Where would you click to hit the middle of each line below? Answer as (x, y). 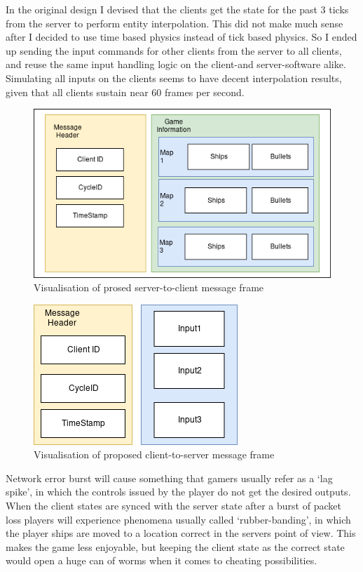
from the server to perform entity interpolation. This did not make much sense (174, 23)
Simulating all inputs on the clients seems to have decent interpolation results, (174, 78)
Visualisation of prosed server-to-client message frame (149, 287)
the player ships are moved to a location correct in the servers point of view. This (181, 533)
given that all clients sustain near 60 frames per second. (125, 92)
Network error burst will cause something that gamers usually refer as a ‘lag (169, 478)
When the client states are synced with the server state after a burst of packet (173, 506)
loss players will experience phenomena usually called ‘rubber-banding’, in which (178, 519)
